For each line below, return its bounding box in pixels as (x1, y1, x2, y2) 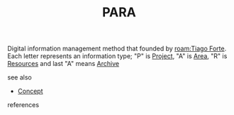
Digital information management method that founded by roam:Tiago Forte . (7, 44, 227, 53)
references (7, 101, 40, 109)
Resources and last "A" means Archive (7, 60, 119, 68)
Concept (17, 87, 44, 96)
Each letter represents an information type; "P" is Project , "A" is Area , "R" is (7, 52, 228, 60)
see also (7, 73, 32, 82)
